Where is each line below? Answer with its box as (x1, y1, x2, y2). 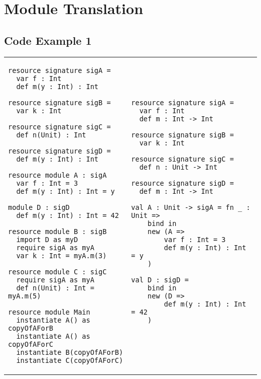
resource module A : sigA (8, 171, 107, 179)
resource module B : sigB (8, 227, 107, 236)
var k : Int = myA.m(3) (16, 251, 107, 260)
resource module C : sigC (8, 267, 107, 276)
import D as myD (16, 235, 78, 244)
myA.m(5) (8, 291, 41, 300)
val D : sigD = (131, 275, 189, 284)
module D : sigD (8, 203, 70, 211)
